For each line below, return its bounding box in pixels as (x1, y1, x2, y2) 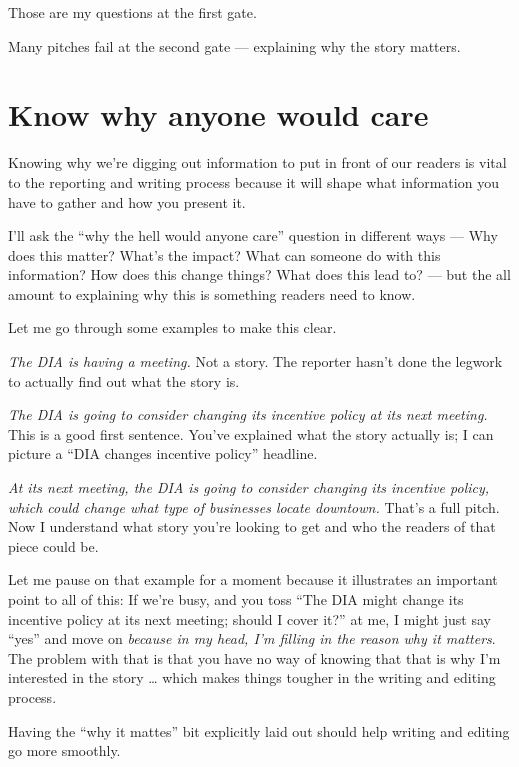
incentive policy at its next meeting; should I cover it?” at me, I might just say (8, 608, 491, 629)
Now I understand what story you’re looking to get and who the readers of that (8, 516, 496, 537)
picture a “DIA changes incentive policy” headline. (8, 443, 318, 464)
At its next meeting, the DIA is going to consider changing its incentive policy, (8, 477, 490, 498)
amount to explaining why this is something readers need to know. (8, 283, 416, 304)
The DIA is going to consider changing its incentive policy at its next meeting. (8, 404, 488, 425)
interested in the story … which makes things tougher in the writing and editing (8, 667, 496, 688)
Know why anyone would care (8, 94, 429, 135)
